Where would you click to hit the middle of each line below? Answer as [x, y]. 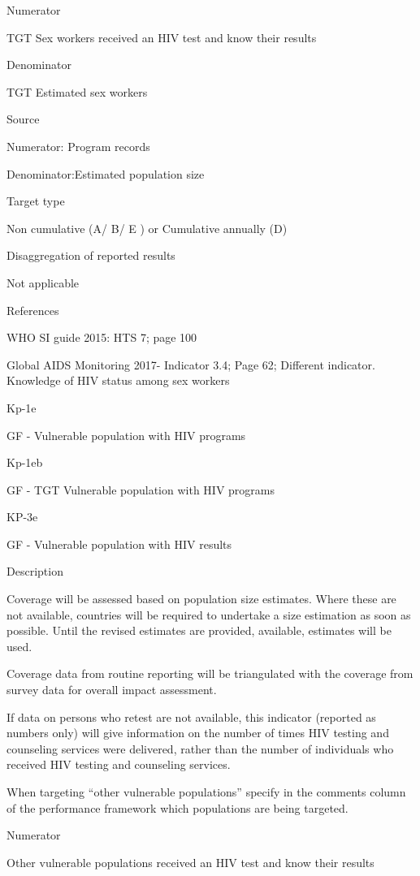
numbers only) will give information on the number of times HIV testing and [198, 733]
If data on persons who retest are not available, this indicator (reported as [191, 716]
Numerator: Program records [78, 146]
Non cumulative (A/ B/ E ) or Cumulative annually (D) [147, 228]
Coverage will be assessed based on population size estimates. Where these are [201, 599]
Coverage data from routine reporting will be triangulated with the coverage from [210, 673]
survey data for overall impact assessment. [112, 690]
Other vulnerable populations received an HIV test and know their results [191, 862]
